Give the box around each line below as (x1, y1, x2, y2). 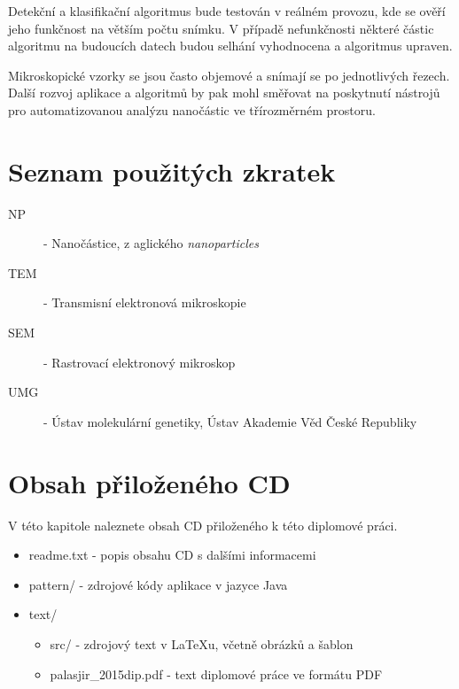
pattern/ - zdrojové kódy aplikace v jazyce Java (28, 575, 288, 593)
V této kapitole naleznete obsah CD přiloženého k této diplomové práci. (8, 515, 398, 534)
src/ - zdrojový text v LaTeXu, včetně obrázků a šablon (50, 634, 354, 653)
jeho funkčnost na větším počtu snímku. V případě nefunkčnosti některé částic (8, 19, 434, 37)
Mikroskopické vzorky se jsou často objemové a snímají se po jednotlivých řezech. (8, 66, 450, 84)
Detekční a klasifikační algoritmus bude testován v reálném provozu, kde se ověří (8, 2, 446, 19)
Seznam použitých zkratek (8, 152, 336, 189)
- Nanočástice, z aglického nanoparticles (43, 234, 259, 252)
